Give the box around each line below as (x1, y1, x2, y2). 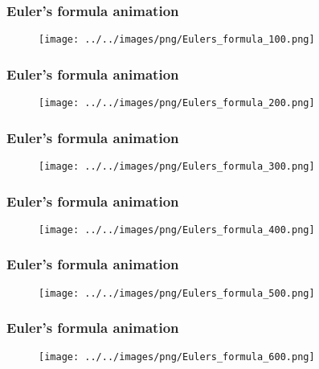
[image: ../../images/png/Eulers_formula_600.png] (39, 351, 315, 363)
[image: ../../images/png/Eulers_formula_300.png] (39, 160, 315, 172)
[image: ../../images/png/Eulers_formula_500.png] (39, 287, 315, 299)
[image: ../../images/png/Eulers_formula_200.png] (39, 97, 315, 109)
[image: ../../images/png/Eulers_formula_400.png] (39, 223, 315, 236)
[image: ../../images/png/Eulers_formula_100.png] (39, 34, 315, 46)
